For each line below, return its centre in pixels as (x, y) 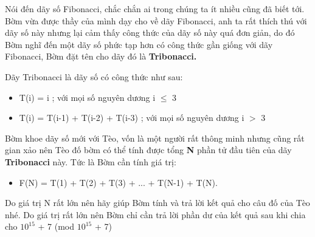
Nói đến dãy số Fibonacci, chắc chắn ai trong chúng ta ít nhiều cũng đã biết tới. (155, 9)
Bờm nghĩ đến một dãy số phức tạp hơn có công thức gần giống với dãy (139, 44)
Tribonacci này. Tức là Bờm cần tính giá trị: (91, 161)
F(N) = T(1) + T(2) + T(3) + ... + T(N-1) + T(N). (118, 182)
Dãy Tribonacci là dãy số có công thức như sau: (94, 76)
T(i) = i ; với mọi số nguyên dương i (87, 97)
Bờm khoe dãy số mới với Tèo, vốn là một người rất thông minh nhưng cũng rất (155, 138)
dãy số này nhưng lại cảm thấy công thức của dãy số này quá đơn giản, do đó (150, 33)
